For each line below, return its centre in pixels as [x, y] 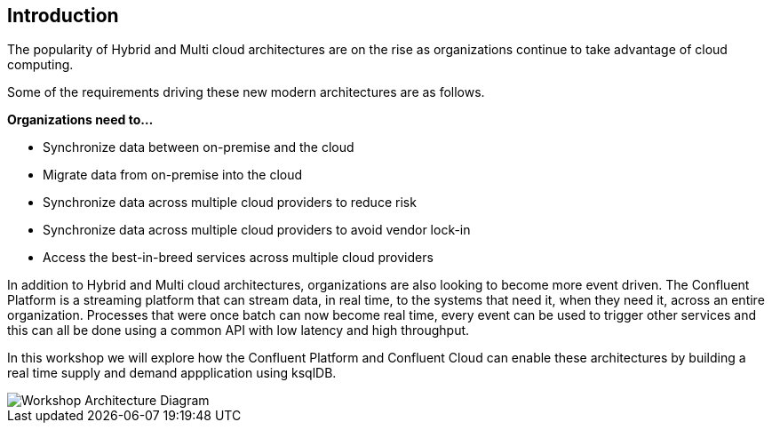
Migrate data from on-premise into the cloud [173, 175]
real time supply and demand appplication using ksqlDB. [172, 373]
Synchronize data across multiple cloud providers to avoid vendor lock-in [257, 230]
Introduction [63, 16]
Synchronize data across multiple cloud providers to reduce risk [230, 203]
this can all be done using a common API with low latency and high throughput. [239, 330]
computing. [40, 65]
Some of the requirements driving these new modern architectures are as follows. [246, 92]
